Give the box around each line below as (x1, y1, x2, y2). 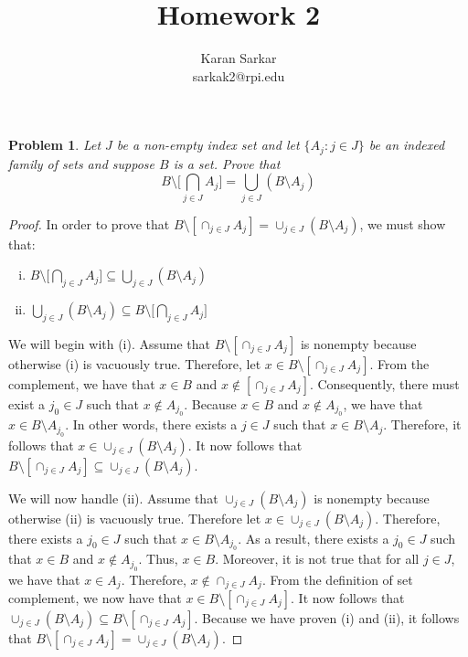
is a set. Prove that (173, 154, 281, 173)
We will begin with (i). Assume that (8, 334, 211, 353)
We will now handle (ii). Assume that (8, 488, 218, 507)
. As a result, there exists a (238, 528, 389, 547)
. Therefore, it (383, 415, 462, 434)
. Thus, (138, 549, 178, 568)
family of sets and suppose (8, 154, 154, 173)
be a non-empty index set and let (116, 135, 300, 154)
